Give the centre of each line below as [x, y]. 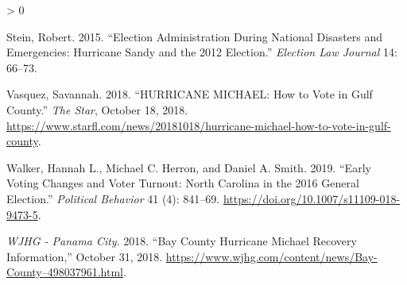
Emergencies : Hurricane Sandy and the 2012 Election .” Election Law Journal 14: [202, 52]
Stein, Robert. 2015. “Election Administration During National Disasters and [195, 36]
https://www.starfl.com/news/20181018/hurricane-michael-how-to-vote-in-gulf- [199, 125]
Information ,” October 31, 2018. [85, 256]
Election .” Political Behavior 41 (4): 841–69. [113, 198]
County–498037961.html [65, 272]
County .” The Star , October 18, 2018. [97, 109]
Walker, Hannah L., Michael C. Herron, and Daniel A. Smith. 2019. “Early [189, 167]
